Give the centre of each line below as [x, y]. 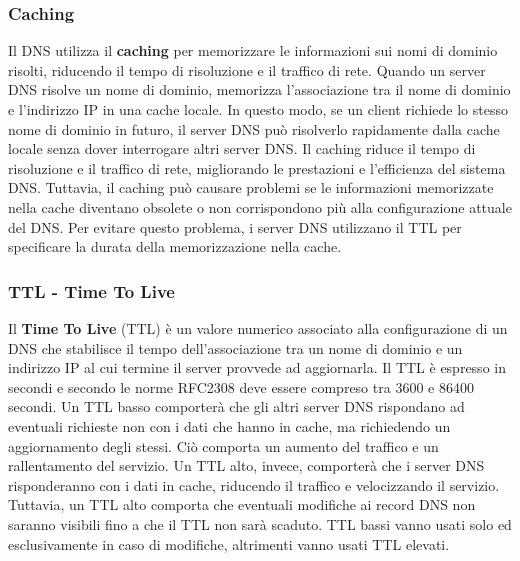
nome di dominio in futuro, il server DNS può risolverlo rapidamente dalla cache [254, 128]
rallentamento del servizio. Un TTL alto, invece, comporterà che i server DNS [246, 465]
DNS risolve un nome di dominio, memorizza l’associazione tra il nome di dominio [259, 89]
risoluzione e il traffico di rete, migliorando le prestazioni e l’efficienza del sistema [257, 167]
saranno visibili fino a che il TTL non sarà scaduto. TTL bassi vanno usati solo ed [260, 523]
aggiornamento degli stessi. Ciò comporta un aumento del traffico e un [223, 445]
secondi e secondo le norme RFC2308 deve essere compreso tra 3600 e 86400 [241, 386]
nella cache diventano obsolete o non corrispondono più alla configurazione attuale [260, 206]
